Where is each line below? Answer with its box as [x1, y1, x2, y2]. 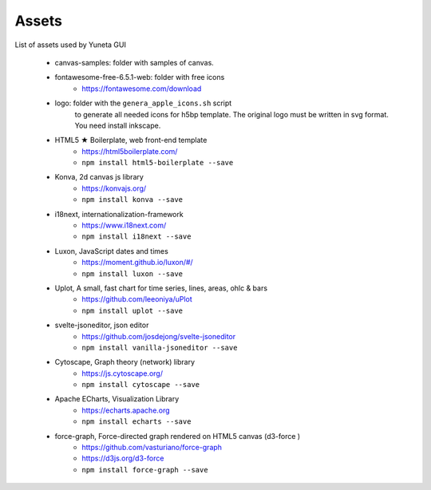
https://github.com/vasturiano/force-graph [81, 443, 223, 452]
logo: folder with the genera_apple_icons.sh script [54, 98, 232, 108]
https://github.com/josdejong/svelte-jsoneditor [81, 331, 236, 341]
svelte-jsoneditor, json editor [54, 320, 149, 330]
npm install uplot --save [81, 306, 184, 315]
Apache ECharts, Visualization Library [54, 394, 180, 404]
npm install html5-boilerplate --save [81, 158, 234, 168]
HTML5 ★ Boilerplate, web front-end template [54, 136, 208, 145]
